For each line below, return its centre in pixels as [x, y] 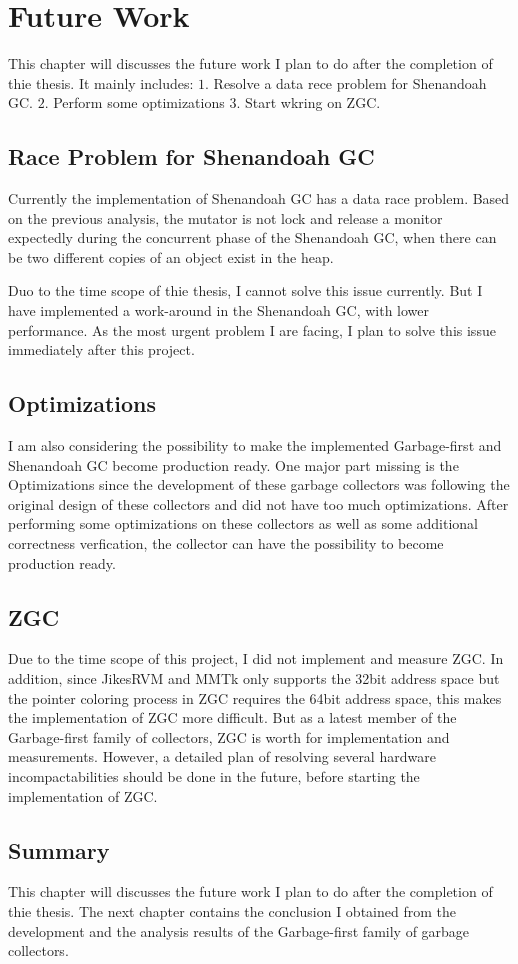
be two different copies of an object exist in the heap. [171, 256]
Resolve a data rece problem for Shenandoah [350, 82]
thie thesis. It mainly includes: [101, 82]
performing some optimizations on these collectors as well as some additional [243, 523]
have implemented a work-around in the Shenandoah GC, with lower [219, 310]
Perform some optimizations [139, 102]
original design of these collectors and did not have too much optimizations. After [258, 503]
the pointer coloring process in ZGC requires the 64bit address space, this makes [255, 697]
